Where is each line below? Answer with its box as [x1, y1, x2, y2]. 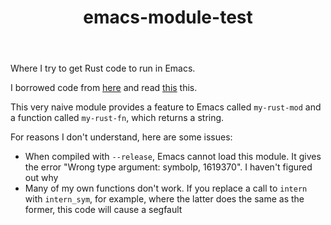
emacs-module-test [83, 6, 253, 29]
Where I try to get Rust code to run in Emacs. [10, 62, 196, 75]
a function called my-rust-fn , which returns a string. [10, 112, 225, 124]
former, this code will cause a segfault [24, 204, 183, 216]
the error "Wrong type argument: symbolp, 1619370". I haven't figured [24, 161, 313, 173]
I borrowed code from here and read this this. [10, 82, 198, 94]
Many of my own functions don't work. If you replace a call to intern [24, 182, 308, 195]
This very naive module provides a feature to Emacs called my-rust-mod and [10, 101, 322, 113]
